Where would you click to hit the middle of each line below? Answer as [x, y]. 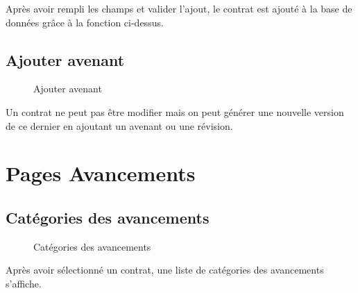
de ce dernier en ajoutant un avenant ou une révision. [119, 125]
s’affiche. [24, 283]
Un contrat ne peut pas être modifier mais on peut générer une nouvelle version [175, 111]
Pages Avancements [101, 173]
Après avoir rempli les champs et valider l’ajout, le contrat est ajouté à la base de [179, 8]
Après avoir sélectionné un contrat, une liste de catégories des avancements [165, 270]
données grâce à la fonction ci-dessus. [85, 22]
